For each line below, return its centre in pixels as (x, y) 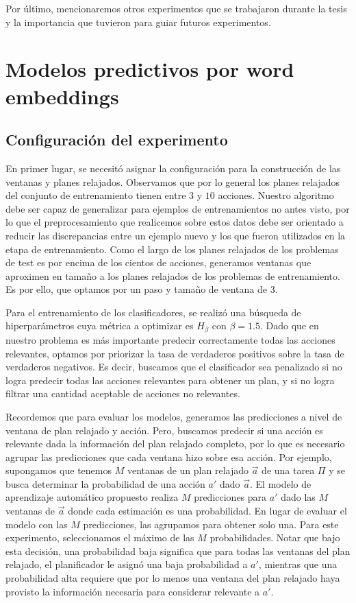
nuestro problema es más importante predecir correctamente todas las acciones (170, 339)
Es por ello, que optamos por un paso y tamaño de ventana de (137, 289)
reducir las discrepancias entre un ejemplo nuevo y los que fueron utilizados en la (176, 235)
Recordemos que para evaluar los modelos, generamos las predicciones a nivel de (174, 416)
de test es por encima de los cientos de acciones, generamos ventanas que (158, 262)
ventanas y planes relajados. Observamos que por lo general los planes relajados (173, 181)
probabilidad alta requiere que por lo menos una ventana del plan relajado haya (173, 578)
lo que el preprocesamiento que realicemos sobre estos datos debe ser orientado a (175, 222)
